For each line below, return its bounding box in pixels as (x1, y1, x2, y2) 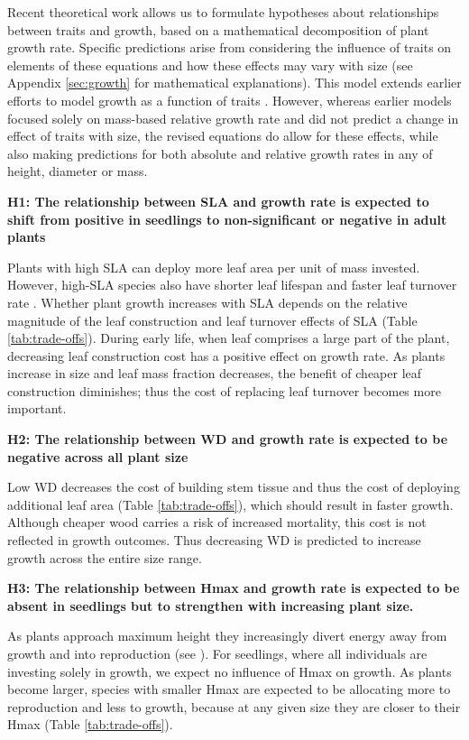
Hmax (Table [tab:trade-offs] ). (7, 715, 173, 734)
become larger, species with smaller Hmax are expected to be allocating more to (7, 680, 451, 698)
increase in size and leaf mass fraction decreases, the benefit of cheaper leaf (7, 364, 422, 383)
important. (7, 399, 67, 418)
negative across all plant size (7, 447, 189, 466)
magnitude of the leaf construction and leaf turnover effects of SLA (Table (7, 310, 418, 329)
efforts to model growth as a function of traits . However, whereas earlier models (7, 90, 452, 109)
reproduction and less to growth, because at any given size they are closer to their (7, 697, 461, 716)
